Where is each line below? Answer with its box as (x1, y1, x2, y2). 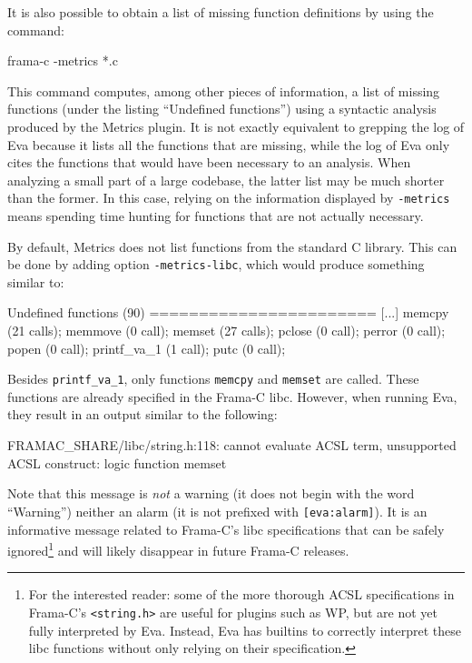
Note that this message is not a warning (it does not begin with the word (7, 484, 415, 503)
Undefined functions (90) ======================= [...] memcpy (7, 303, 449, 322)
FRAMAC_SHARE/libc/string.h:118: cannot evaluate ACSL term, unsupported (7, 436, 457, 455)
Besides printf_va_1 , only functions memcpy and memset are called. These (7, 369, 419, 388)
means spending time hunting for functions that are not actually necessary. (7, 206, 424, 225)
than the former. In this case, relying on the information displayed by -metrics (7, 188, 450, 207)
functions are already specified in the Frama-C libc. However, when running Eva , (7, 387, 457, 406)
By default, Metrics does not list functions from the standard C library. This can (7, 236, 457, 256)
